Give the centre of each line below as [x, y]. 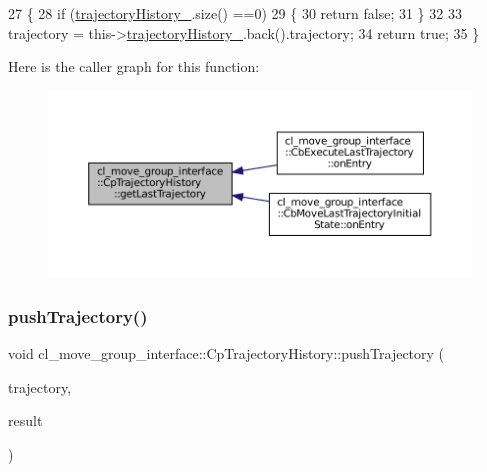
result [25, 420]
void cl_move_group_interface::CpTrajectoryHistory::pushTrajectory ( [226, 353]
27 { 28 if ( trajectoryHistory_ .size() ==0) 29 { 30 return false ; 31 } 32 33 [235, 13]
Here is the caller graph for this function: [134, 66]
